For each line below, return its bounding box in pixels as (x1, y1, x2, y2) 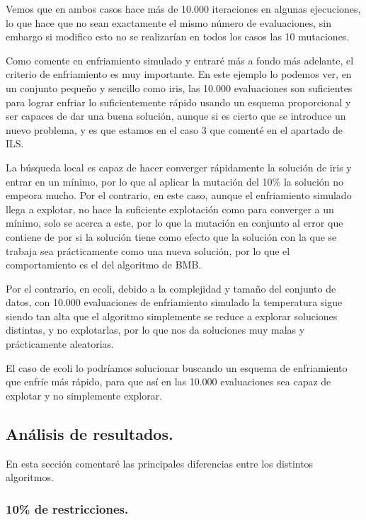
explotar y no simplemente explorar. (6, 388, 163, 402)
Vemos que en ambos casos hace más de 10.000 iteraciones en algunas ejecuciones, (6, 1, 361, 16)
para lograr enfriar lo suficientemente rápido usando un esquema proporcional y (6, 94, 351, 109)
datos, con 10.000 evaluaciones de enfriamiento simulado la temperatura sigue (6, 295, 343, 310)
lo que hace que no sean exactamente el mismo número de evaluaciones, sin (6, 15, 331, 30)
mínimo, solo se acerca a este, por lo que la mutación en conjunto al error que (6, 215, 343, 230)
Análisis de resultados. (6, 422, 173, 444)
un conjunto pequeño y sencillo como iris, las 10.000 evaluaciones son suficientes (6, 80, 353, 95)
